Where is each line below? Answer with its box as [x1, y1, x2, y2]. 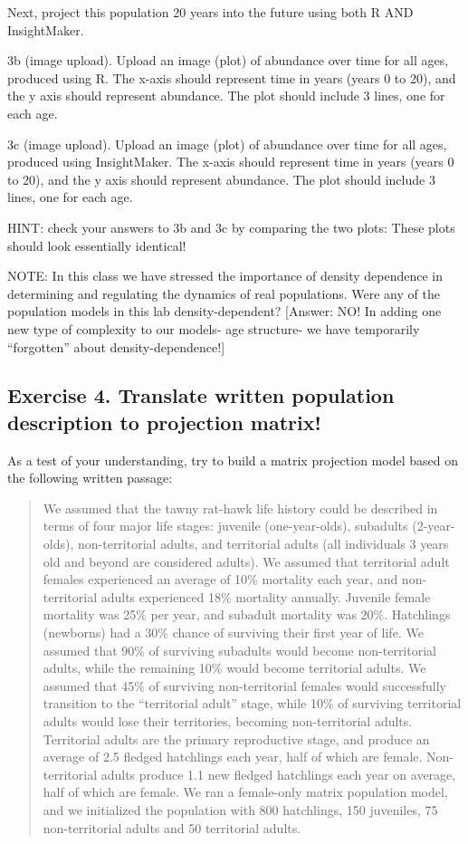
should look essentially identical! [7, 235, 186, 254]
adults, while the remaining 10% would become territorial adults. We [43, 658, 426, 677]
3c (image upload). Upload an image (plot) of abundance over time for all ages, [7, 134, 447, 153]
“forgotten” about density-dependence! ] [7, 337, 225, 356]
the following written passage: [7, 468, 173, 487]
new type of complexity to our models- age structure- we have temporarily [7, 319, 420, 338]
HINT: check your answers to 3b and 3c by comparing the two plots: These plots [7, 217, 455, 236]
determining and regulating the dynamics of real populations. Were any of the [7, 283, 440, 302]
